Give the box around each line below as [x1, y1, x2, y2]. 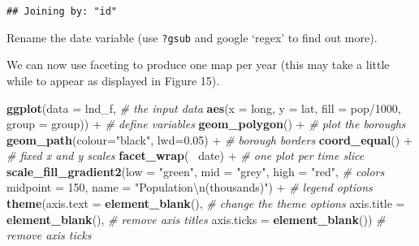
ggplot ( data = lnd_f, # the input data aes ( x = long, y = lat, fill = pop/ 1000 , [6, 99, 401, 116]
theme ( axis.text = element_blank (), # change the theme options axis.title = [6, 195, 405, 212]
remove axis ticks [6, 227, 92, 244]
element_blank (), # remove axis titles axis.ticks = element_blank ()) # [6, 210, 386, 227]
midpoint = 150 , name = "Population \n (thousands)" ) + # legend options [6, 179, 373, 196]
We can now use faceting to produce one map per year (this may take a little [6, 56, 390, 73]
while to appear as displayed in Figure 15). [6, 71, 220, 88]
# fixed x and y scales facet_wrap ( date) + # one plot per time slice [6, 147, 365, 164]
